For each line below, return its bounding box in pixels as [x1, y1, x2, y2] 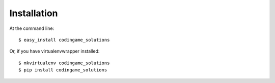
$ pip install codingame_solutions [18, 67, 107, 73]
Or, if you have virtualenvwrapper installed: [9, 48, 100, 54]
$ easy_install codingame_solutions [18, 37, 110, 43]
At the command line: [9, 25, 54, 31]
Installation [9, 8, 58, 19]
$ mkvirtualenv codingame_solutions [18, 60, 110, 66]
